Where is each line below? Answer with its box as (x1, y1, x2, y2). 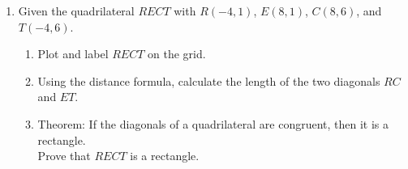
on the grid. (148, 45, 206, 62)
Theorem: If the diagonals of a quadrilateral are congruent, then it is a (37, 115, 389, 132)
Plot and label (37, 45, 109, 62)
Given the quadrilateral (18, 2, 135, 19)
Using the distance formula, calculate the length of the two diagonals (37, 72, 380, 89)
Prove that (37, 147, 91, 164)
